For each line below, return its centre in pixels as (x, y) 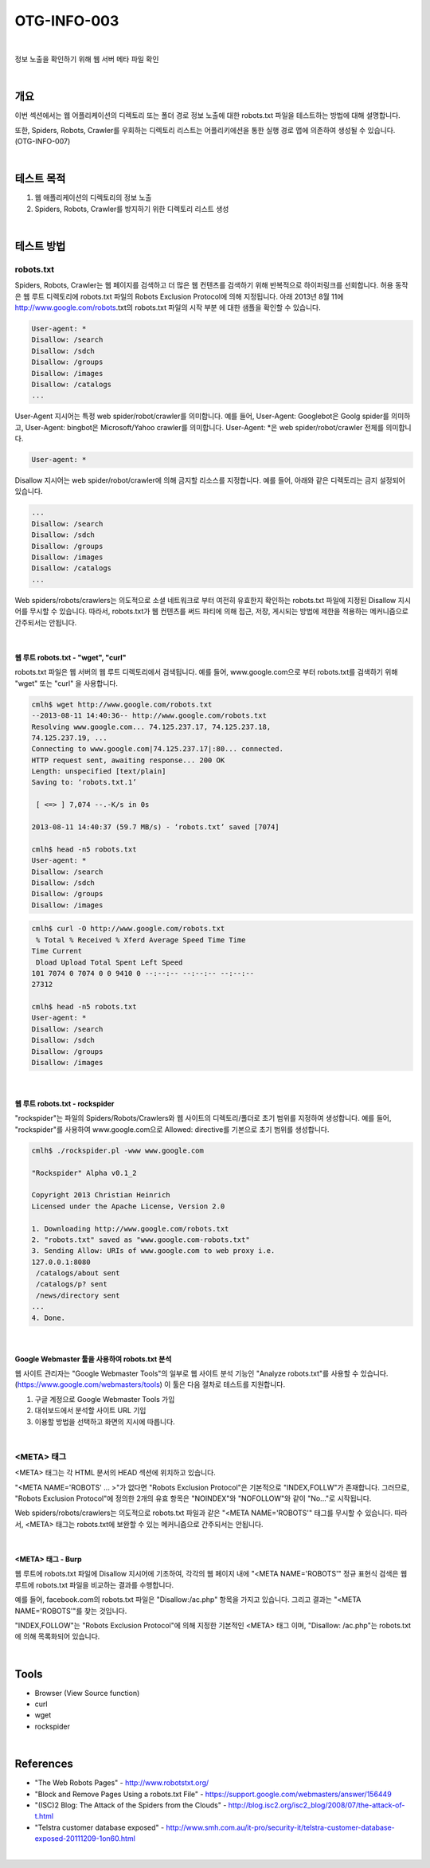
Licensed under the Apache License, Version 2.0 (128, 1206)
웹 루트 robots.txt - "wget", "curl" (70, 657)
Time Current (57, 951)
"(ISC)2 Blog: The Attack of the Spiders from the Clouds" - (131, 1805)
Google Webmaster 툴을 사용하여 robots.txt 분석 (93, 1359)
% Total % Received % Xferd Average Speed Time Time (141, 940)
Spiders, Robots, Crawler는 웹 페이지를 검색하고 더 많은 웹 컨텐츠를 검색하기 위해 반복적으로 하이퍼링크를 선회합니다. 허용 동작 (211, 285)
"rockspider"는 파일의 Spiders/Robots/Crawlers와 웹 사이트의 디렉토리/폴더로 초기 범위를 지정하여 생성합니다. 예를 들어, (203, 1118)
